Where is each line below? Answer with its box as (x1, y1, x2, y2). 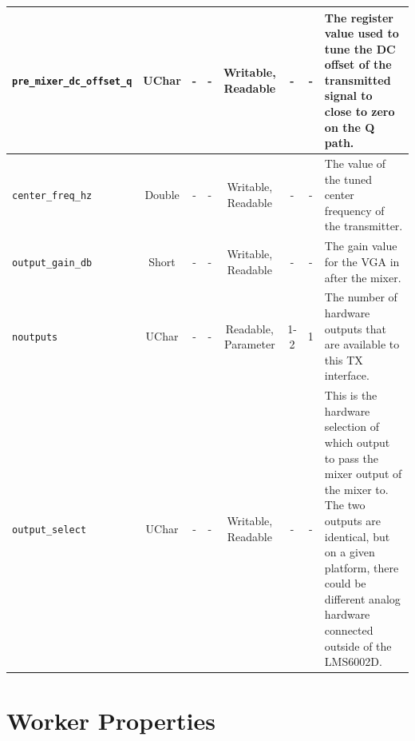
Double (144, 186, 180, 203)
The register (324, 9, 393, 26)
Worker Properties (6, 703, 215, 736)
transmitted (324, 71, 391, 88)
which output (324, 433, 390, 450)
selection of (324, 418, 379, 435)
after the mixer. (324, 269, 401, 285)
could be (324, 575, 366, 592)
